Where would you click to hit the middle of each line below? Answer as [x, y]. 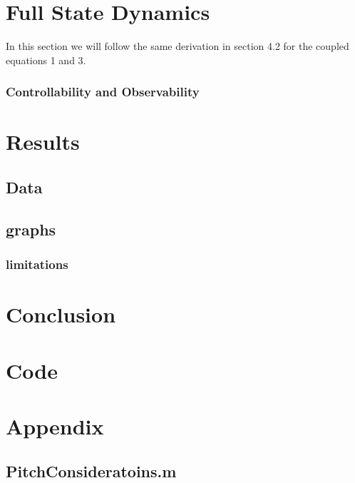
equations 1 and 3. [46, 60]
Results [43, 142]
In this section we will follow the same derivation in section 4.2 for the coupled [177, 46]
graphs [31, 229]
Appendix [55, 426]
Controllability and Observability [103, 92]
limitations [37, 264]
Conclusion [61, 314]
